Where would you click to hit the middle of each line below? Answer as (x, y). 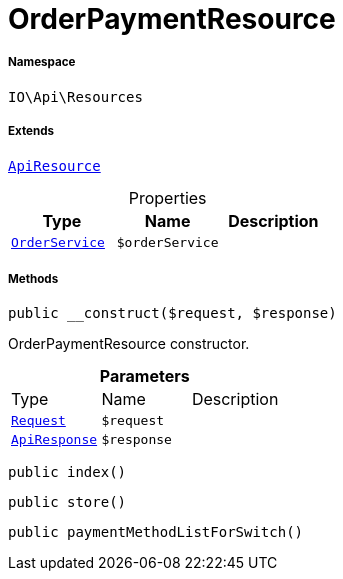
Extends (31, 131)
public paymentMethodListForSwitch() (156, 532)
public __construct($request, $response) (172, 313)
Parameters (144, 376)
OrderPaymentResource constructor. (129, 344)
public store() (67, 502)
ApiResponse (54, 440)
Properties (167, 197)
